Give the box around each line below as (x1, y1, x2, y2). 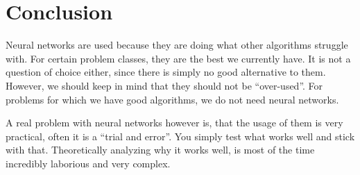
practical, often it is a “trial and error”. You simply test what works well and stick (6, 128, 355, 143)
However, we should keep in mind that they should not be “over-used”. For (6, 78, 323, 92)
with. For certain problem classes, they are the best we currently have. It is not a (6, 51, 351, 65)
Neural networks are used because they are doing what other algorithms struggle (6, 37, 348, 52)
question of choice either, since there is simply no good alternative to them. (6, 65, 326, 79)
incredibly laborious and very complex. (6, 156, 171, 170)
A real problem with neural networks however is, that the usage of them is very (6, 115, 343, 130)
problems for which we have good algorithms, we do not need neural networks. (6, 92, 339, 106)
